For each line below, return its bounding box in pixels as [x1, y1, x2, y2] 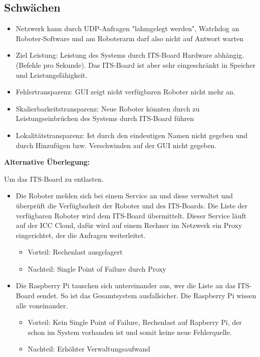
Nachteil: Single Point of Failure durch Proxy [28, 263, 166, 274]
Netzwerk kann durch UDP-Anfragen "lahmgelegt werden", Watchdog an [16, 23, 239, 34]
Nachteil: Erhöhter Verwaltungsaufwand [28, 343, 150, 354]
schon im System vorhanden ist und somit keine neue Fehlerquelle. [28, 326, 232, 337]
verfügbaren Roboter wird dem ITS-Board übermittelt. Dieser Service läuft [16, 210, 246, 220]
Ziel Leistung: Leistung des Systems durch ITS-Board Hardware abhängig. [16, 50, 244, 60]
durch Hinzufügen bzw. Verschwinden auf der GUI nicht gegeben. [16, 140, 217, 150]
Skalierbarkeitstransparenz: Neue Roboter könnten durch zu [16, 103, 200, 113]
